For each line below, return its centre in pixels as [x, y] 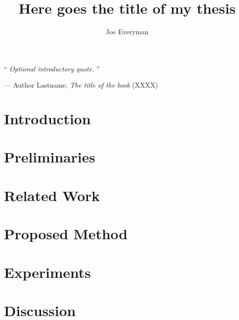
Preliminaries [50, 157]
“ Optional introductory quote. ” [52, 68]
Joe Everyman [127, 32]
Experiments [47, 272]
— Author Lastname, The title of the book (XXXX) [81, 85]
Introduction [47, 119]
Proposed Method [66, 234]
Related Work [52, 195]
